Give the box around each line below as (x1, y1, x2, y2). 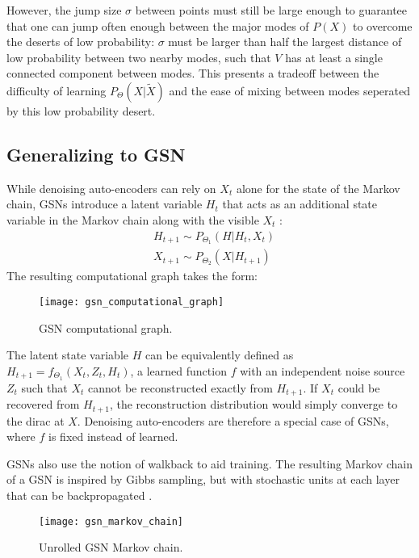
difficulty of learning (6, 82, 107, 99)
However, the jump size (6, 2, 122, 18)
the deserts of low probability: (6, 33, 155, 50)
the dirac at (6, 412, 65, 429)
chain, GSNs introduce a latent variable (6, 195, 203, 212)
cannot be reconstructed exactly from (88, 379, 273, 396)
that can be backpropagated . (6, 487, 153, 504)
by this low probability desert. (6, 102, 156, 119)
